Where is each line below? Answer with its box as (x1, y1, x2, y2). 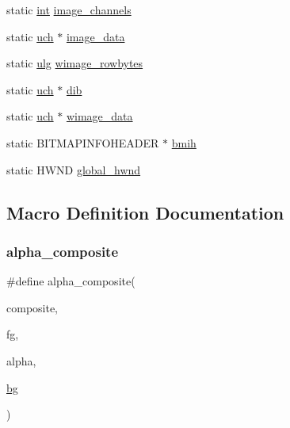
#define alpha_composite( (6, 273, 135, 289)
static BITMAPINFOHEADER (6, 134, 159, 151)
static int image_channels (6, 2, 132, 17)
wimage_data (66, 108, 133, 124)
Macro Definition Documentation (6, 200, 284, 224)
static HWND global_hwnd (6, 161, 141, 178)
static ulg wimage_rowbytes (6, 55, 143, 71)
